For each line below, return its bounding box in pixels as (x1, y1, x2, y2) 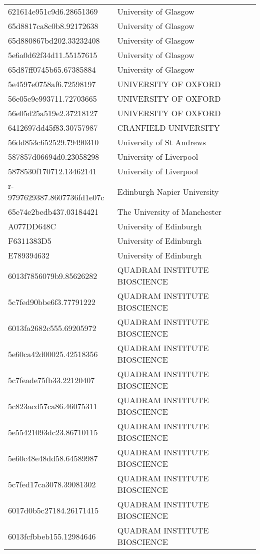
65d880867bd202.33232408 (8, 35, 100, 46)
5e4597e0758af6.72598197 (8, 78, 96, 90)
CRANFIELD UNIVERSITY (117, 122, 220, 133)
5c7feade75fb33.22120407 (8, 374, 95, 386)
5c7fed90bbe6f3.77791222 (8, 296, 95, 308)
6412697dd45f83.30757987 (8, 122, 98, 133)
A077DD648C (8, 220, 56, 232)
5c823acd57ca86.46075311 (8, 400, 97, 412)
